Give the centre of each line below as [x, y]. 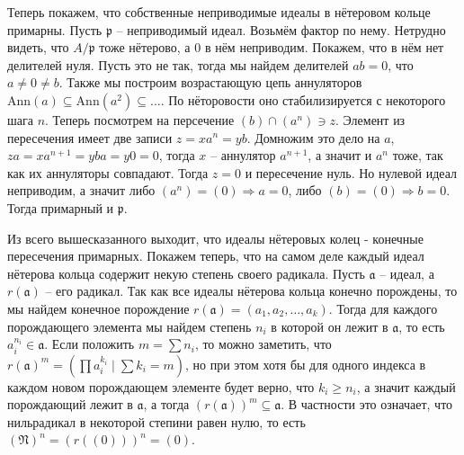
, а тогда [166, 404]
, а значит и [340, 155]
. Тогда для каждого [383, 308]
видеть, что [38, 47]
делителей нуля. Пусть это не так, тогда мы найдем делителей [178, 64]
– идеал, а [407, 273]
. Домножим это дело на [313, 137]
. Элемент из [370, 119]
